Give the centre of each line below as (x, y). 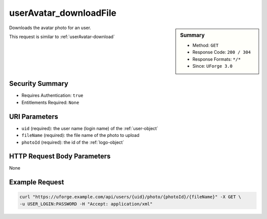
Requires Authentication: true (52, 95)
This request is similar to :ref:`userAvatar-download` (62, 37)
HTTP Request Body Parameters (60, 156)
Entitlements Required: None (50, 102)
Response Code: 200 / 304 (222, 52)
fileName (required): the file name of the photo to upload (80, 135)
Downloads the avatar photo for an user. (50, 28)
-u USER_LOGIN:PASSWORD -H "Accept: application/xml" (86, 204)
